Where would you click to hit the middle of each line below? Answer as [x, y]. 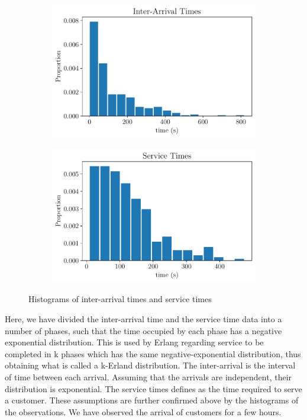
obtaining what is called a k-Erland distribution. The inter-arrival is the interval [150, 365]
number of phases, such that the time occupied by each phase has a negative [143, 330]
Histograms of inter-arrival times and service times [120, 299]
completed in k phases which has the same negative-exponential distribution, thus [153, 353]
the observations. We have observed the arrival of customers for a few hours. [143, 411]
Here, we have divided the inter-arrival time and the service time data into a [143, 318]
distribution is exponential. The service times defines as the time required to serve [153, 388]
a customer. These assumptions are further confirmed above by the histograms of [152, 400]
